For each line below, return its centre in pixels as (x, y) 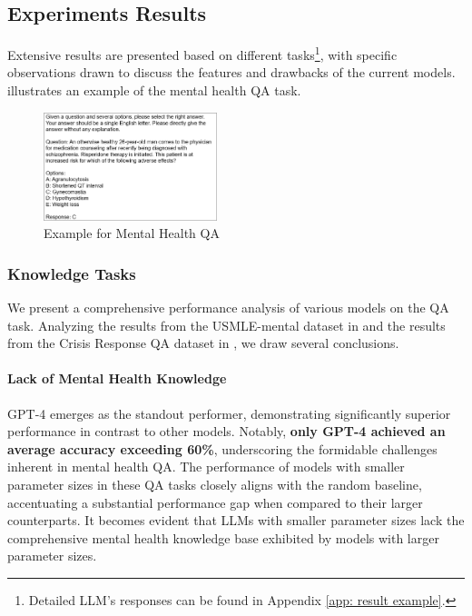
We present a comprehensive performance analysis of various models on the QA (228, 308)
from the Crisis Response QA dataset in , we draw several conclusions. (203, 343)
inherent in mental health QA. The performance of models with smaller (206, 467)
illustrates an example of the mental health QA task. (154, 90)
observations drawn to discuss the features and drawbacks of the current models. (231, 72)
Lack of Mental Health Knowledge (117, 378)
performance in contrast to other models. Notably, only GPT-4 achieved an (226, 431)
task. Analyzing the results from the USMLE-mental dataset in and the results (226, 325)
